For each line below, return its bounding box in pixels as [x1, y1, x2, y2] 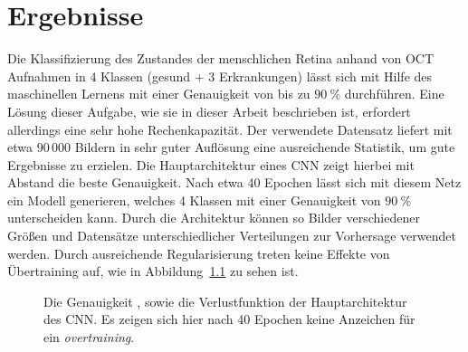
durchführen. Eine [344, 84, 444, 103]
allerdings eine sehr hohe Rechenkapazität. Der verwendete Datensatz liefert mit [7, 119, 453, 138]
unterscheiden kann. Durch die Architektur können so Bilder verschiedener [7, 208, 420, 227]
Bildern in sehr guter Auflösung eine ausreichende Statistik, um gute [74, 138, 455, 157]
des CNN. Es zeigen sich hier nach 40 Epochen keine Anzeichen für [43, 309, 415, 328]
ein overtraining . [43, 328, 135, 347]
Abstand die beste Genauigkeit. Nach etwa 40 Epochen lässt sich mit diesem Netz [7, 173, 462, 192]
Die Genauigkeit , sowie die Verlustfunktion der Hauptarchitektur [43, 291, 407, 310]
